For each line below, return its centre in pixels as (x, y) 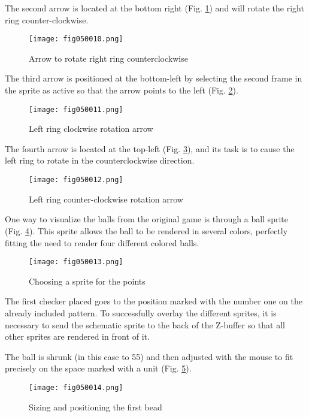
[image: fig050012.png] (76, 180)
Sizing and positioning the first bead (96, 407)
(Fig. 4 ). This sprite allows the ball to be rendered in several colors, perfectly (146, 230)
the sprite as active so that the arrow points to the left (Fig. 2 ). (122, 90)
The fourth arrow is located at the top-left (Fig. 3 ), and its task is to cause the (150, 148)
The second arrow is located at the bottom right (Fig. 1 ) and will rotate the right (154, 8)
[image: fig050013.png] (76, 262)
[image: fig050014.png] (76, 387)
